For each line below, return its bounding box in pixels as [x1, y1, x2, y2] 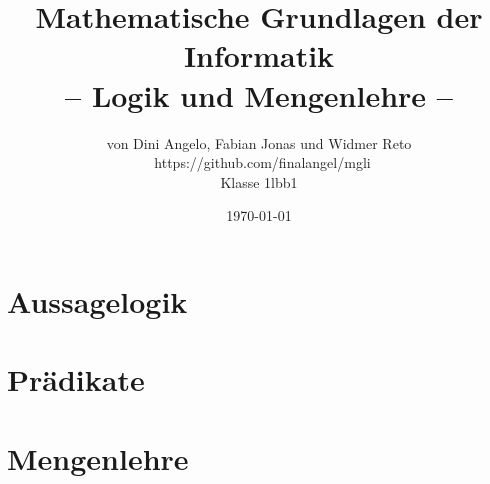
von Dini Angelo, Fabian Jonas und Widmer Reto [106, 132, 412, 153]
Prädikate [7, 359, 145, 400]
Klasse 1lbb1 [220, 171, 298, 192]
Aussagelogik [7, 280, 188, 321]
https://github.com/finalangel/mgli [154, 152, 371, 173]
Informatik [183, 35, 335, 76]
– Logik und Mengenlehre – [65, 74, 453, 115]
